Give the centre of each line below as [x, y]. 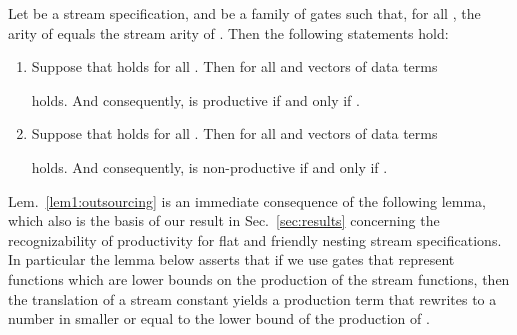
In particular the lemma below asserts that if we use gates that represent [231, 259]
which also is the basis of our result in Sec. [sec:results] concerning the [224, 220]
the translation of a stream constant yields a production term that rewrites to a [252, 298]
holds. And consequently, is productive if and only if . [195, 99]
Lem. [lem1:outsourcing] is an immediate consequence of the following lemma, [247, 200]
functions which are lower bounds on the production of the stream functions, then [259, 278]
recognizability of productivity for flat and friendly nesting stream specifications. [255, 239]
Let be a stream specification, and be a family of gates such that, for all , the [244, 13]
